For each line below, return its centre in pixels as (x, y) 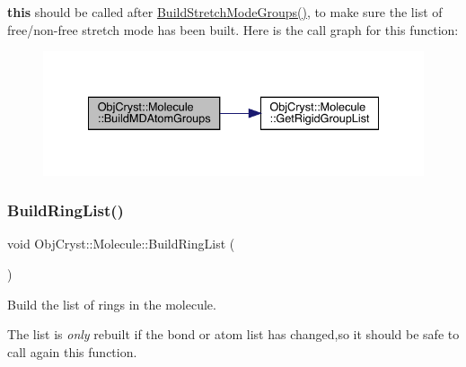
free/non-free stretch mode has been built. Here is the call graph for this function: (233, 29)
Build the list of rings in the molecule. (112, 304)
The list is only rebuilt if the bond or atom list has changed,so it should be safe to (233, 334)
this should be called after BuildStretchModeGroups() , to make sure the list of (225, 12)
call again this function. (72, 351)
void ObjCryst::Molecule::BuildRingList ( (121, 244)
